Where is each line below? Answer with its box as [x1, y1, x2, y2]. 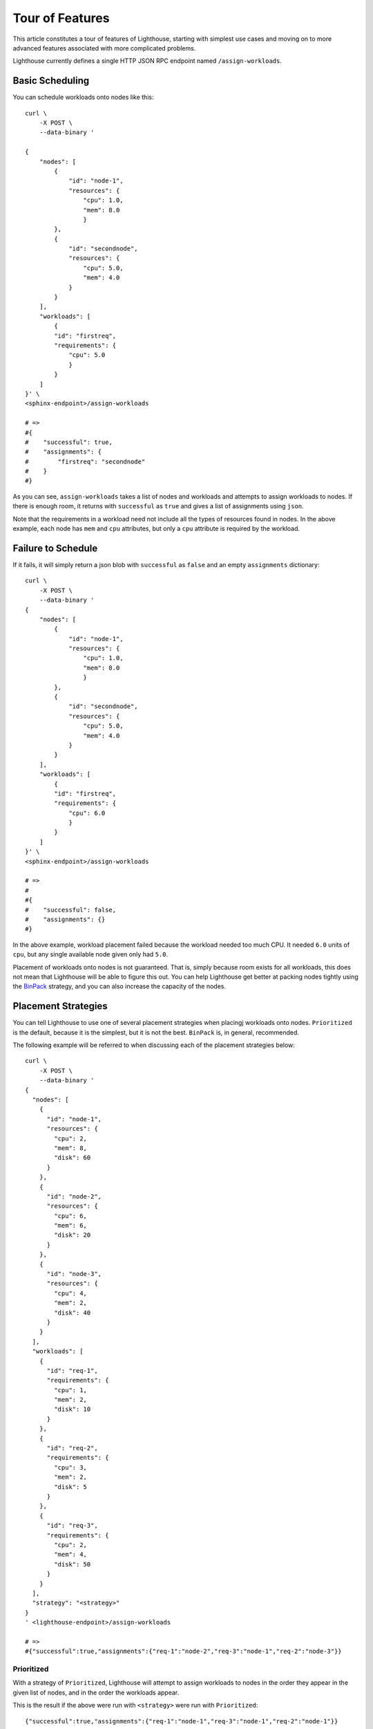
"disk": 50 [54, 1560, 91, 1568]
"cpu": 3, [54, 1463, 88, 1471]
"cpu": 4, [54, 1289, 88, 1297]
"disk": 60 [54, 1154, 91, 1162]
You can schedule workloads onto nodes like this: [12, 93, 154, 102]
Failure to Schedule [12, 542, 98, 554]
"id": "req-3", [46, 1522, 98, 1530]
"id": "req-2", [46, 1444, 98, 1452]
